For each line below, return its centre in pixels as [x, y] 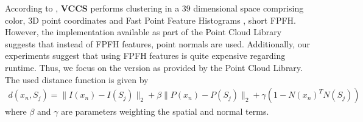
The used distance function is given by [77, 79]
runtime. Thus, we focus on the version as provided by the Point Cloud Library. [154, 67]
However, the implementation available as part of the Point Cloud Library [143, 32]
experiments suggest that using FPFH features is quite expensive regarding [145, 56]
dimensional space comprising [248, 8]
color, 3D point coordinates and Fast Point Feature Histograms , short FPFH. [150, 20]
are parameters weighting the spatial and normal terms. [165, 111]
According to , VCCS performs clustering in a [92, 8]
